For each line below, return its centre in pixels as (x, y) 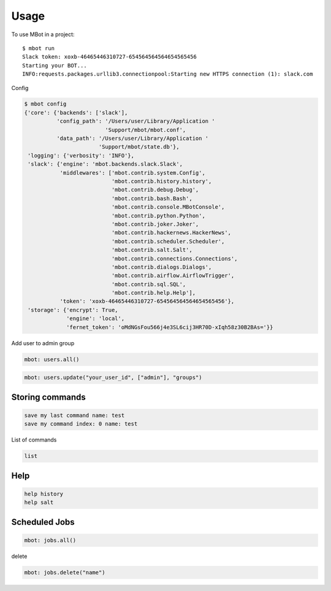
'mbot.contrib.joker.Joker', (155, 224)
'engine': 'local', (96, 318)
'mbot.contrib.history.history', (162, 181)
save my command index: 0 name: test (81, 424)
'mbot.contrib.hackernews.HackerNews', (171, 233)
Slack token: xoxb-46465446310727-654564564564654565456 (110, 57)
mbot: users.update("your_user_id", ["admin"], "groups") (113, 378)
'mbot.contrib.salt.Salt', (152, 250)
